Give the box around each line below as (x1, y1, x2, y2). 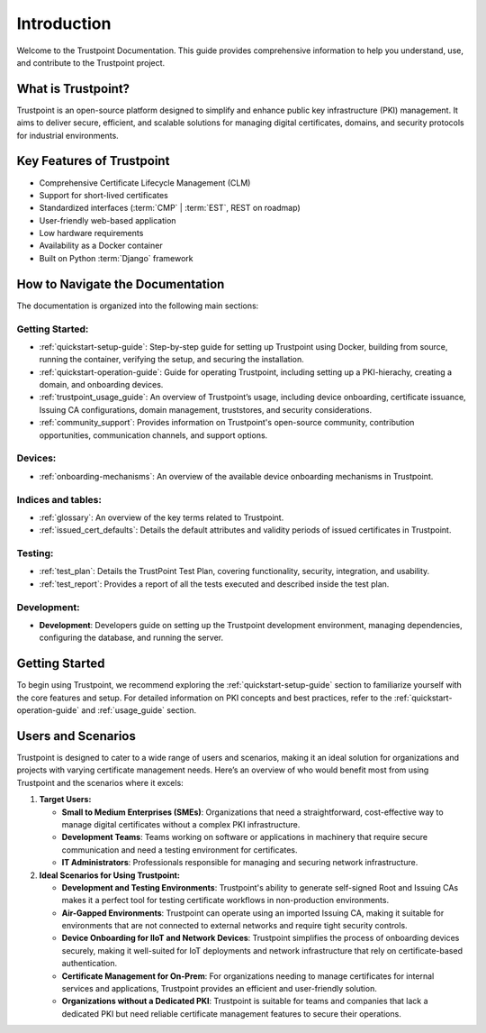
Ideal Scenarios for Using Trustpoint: (39, 870, 180, 881)
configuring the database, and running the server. (39, 632, 224, 644)
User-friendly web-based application (39, 215, 176, 225)
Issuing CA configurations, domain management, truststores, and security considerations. (39, 404, 373, 415)
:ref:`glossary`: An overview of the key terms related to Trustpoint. (39, 512, 284, 523)
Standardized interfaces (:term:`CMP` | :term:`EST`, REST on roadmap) (39, 203, 301, 214)
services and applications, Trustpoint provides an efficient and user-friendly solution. (61, 983, 377, 994)
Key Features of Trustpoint (16, 153, 170, 169)
